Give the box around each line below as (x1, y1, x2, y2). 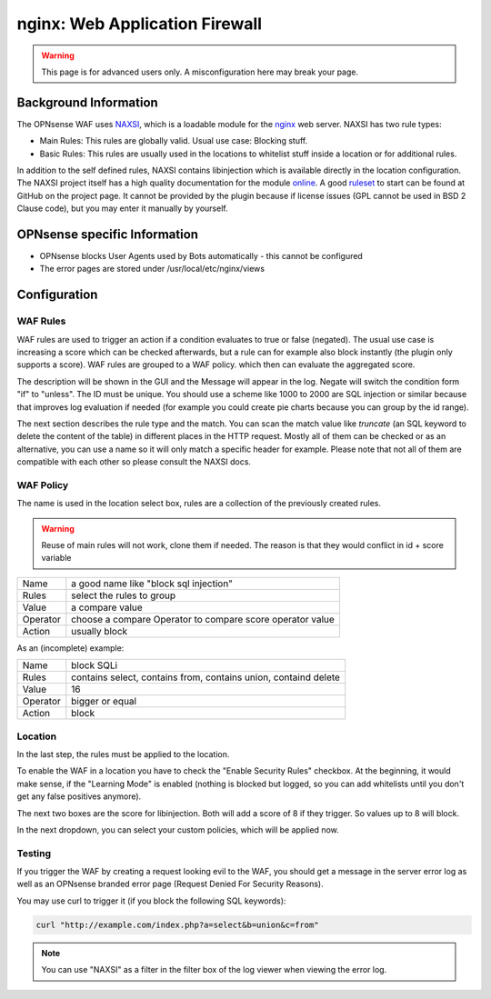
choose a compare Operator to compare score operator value (71, 613, 336, 625)
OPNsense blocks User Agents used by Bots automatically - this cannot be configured (39, 251, 363, 262)
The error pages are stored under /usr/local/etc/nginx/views (39, 264, 266, 275)
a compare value (71, 601, 143, 614)
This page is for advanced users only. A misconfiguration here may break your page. (41, 66, 359, 77)
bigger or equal (71, 695, 136, 708)
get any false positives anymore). (16, 791, 142, 802)
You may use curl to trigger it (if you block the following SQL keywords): (16, 895, 286, 906)
